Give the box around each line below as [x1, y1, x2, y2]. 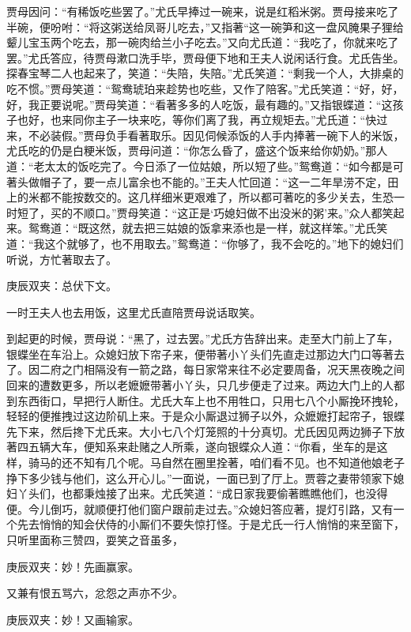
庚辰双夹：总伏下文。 [6, 277, 117, 294]
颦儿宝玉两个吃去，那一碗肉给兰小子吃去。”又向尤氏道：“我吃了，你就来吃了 [6, 34, 399, 51]
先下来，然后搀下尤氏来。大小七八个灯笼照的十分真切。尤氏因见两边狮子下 [6, 423, 394, 439]
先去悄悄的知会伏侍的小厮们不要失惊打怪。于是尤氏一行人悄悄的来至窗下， [17, 516, 405, 532]
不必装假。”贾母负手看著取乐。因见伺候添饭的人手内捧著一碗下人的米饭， [28, 126, 405, 143]
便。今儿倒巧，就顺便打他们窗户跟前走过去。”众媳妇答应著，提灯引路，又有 [6, 500, 394, 517]
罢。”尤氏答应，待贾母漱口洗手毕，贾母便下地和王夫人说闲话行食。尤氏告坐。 [6, 49, 405, 66]
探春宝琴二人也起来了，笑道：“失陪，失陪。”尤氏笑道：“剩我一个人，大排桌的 [6, 65, 404, 81]
